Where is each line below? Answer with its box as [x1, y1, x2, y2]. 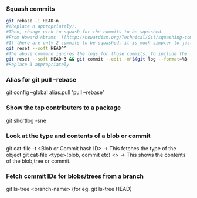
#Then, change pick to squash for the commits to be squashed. [6, 29, 164, 35]
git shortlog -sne [6, 117, 47, 124]
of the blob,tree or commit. [6, 157, 71, 165]
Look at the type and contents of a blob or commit [6, 132, 151, 140]
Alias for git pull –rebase [6, 76, 77, 84]
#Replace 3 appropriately [6, 62, 69, 68]
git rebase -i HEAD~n [6, 18, 59, 24]
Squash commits [6, 5, 55, 13]
